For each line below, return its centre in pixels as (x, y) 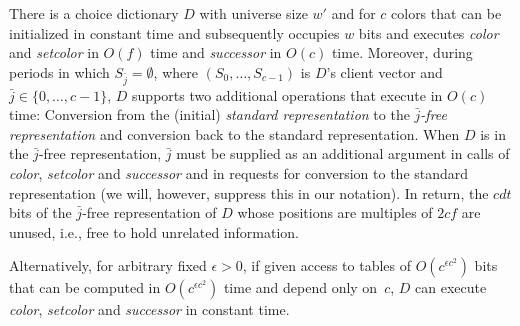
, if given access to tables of (327, 265)
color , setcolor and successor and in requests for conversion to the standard (239, 172)
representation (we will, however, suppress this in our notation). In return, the (249, 192)
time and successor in (216, 52)
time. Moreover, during (402, 52)
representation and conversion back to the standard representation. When (234, 133)
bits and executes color (428, 32)
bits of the (40, 212)
